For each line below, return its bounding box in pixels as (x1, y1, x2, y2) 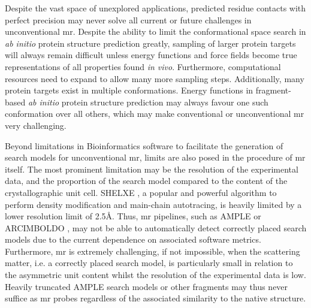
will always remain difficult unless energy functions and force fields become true (5, 49, 297, 61)
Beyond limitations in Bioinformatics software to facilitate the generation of (5, 139, 283, 152)
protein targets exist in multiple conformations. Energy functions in (5, 84, 253, 96)
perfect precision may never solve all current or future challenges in (5, 13, 252, 26)
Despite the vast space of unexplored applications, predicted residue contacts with (5, 2, 306, 14)
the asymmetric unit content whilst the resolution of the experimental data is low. (5, 268, 306, 281)
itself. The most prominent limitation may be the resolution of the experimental (5, 162, 298, 175)
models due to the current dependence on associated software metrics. (5, 233, 261, 246)
